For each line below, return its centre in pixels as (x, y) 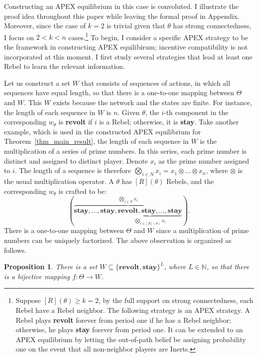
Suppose (28, 300)
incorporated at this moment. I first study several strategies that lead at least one (128, 56)
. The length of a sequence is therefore (73, 170)
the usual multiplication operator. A (59, 181)
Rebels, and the (190, 181)
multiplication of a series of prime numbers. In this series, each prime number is (125, 150)
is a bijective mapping (37, 276)
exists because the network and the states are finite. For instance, (152, 102)
